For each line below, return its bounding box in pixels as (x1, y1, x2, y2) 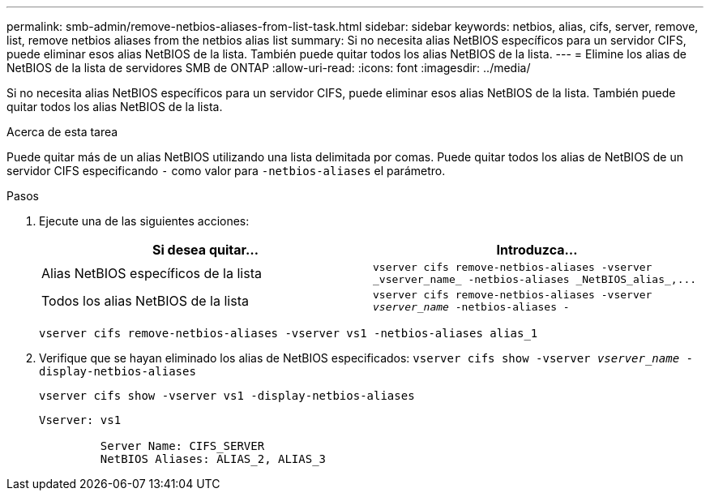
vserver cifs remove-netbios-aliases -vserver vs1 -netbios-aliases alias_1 (39, 327, 538, 340)
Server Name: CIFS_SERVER (100, 439, 265, 452)
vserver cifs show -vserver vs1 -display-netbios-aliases (39, 389, 415, 402)
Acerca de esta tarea (6, 125, 118, 139)
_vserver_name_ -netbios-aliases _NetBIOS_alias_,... (373, 273, 697, 285)
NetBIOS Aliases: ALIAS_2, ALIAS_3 (100, 452, 327, 465)
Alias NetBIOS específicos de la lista (41, 265, 262, 281)
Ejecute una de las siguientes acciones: (39, 214, 250, 228)
